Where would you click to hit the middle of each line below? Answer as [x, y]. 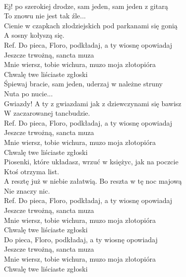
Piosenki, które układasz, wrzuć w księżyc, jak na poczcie [91, 162]
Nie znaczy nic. [27, 190]
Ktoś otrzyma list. [32, 171]
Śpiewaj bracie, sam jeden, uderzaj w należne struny [83, 84]
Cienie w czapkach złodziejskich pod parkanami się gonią [91, 25]
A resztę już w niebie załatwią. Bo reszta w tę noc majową [93, 181]
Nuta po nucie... [29, 93]
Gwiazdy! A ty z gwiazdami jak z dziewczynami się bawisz [93, 103]
